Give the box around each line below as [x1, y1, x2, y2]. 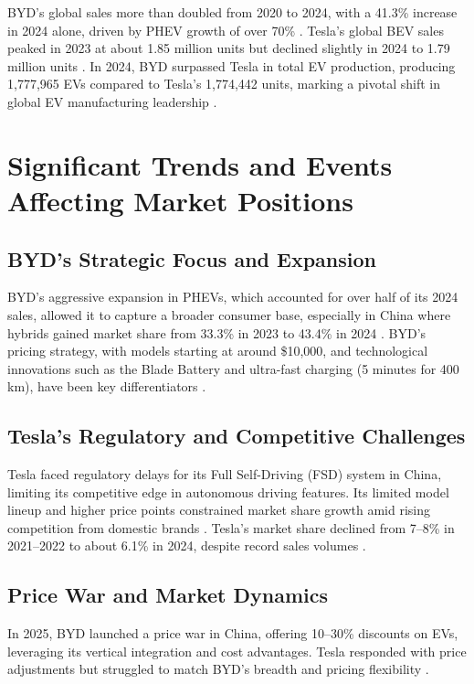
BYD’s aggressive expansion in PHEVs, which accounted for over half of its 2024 [7, 287, 458, 306]
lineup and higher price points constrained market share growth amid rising [7, 500, 431, 519]
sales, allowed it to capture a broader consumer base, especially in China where [7, 305, 451, 324]
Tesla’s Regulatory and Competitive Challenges [7, 422, 466, 450]
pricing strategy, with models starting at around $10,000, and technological [7, 341, 428, 360]
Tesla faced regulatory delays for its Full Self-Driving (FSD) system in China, [7, 465, 442, 484]
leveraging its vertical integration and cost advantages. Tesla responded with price [7, 641, 467, 660]
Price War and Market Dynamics [7, 581, 329, 609]
